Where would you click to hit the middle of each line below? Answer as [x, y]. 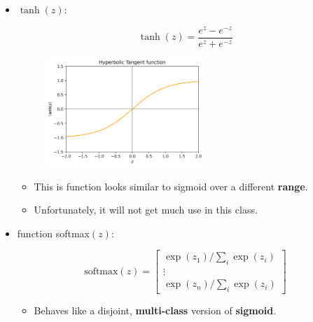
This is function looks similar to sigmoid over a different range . [171, 186]
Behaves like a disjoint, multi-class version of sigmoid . [155, 310]
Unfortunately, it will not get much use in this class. [146, 210]
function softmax [53, 233]
